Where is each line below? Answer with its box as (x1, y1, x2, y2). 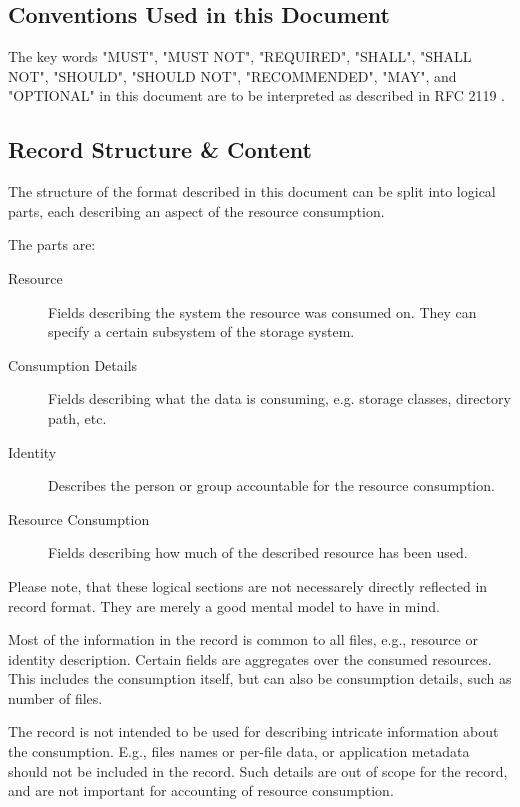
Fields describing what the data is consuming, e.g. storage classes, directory (48, 388, 511, 409)
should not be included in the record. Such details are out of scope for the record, (8, 760, 508, 781)
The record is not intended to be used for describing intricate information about (8, 721, 499, 742)
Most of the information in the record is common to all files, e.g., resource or (8, 629, 478, 650)
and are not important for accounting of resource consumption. (8, 780, 394, 801)
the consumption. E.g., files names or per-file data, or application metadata (8, 741, 470, 762)
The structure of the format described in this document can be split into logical (8, 181, 496, 202)
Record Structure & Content (8, 134, 312, 165)
